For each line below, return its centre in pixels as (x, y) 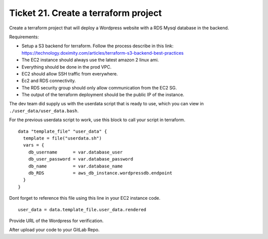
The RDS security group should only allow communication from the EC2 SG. (99, 87)
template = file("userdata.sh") (62, 138)
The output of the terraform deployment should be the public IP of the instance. (103, 95)
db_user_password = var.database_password (81, 159)
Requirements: (24, 37)
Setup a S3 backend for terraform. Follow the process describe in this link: (98, 46)
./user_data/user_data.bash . (44, 111)
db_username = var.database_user (75, 152)
